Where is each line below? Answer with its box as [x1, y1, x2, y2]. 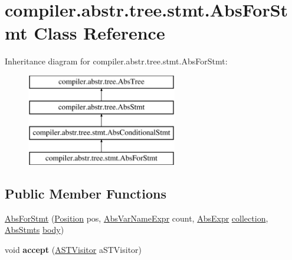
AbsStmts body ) [5, 223, 64, 236]
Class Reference [34, 21, 165, 45]
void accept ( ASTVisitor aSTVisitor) [5, 243, 142, 256]
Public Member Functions [5, 184, 166, 203]
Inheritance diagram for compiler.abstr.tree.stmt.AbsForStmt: [5, 55, 228, 67]
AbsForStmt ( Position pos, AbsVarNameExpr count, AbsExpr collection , [5, 212, 268, 224]
